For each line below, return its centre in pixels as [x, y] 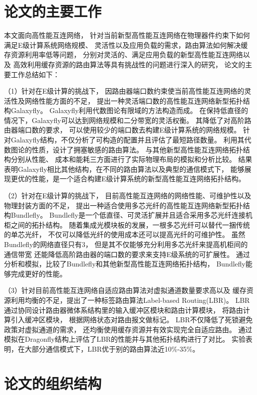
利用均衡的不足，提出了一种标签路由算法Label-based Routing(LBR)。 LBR [130, 300]
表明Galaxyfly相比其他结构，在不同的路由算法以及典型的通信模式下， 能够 [124, 169]
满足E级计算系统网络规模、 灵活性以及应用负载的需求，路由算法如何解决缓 [126, 45]
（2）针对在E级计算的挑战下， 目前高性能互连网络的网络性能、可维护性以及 [128, 196]
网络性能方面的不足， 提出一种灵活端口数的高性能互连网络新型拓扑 [134, 100]
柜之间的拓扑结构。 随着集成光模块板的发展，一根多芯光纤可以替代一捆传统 [127, 224]
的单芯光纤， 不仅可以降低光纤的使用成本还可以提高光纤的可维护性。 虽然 [125, 234]
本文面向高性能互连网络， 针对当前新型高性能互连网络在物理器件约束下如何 [127, 35]
